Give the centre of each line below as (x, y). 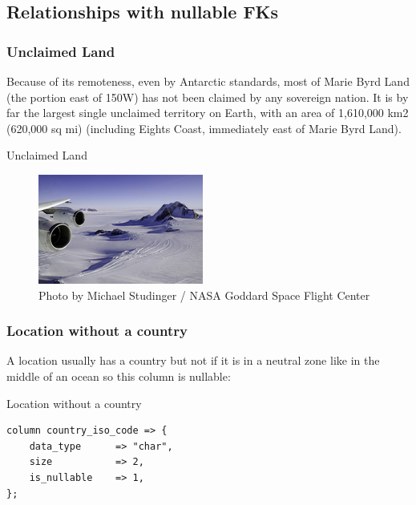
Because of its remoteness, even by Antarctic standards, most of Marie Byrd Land (208, 81)
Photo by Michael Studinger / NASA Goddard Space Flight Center (204, 295)
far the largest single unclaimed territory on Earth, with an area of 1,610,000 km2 (208, 113)
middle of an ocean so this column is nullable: (119, 376)
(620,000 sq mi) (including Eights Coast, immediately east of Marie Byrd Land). (204, 128)
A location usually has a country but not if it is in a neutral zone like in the (193, 360)
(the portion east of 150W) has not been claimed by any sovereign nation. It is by (208, 97)
